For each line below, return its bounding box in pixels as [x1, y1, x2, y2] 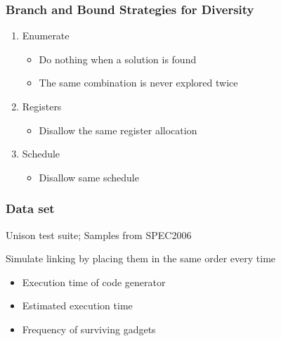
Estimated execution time [22, 298, 133, 313]
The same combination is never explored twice [39, 75, 238, 90]
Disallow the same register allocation [39, 122, 197, 137]
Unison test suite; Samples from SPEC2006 [6, 227, 192, 242]
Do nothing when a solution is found [39, 51, 197, 66]
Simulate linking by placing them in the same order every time [6, 251, 276, 266]
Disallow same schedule [39, 169, 139, 184]
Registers [22, 99, 62, 113]
